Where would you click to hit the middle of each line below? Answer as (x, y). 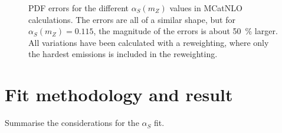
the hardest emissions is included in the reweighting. (123, 54)
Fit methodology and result (119, 94)
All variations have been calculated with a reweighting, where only (149, 42)
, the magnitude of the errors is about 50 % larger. (186, 31)
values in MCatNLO (206, 8)
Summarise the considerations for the (72, 123)
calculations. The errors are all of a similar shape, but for (132, 19)
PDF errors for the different (79, 8)
